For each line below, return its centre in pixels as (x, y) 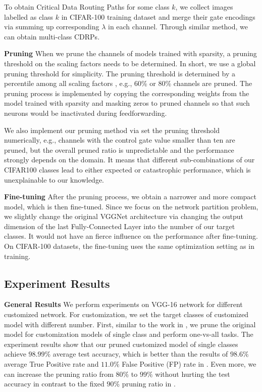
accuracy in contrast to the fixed (54, 384)
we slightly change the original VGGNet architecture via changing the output (124, 216)
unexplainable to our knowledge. (54, 179)
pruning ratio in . (149, 384)
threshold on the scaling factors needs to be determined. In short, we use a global (130, 63)
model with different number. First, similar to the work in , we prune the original (130, 324)
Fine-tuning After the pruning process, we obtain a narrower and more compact (130, 197)
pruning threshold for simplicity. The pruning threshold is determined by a (120, 73)
